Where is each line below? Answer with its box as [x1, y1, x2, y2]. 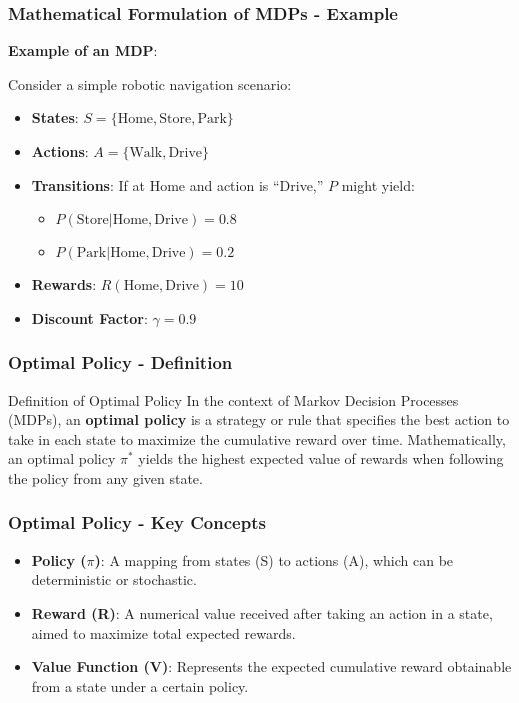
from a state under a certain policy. [31, 675, 249, 696]
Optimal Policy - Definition [8, 350, 233, 375]
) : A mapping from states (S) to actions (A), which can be [94, 549, 454, 570]
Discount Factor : [31, 307, 148, 328]
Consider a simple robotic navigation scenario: [8, 73, 292, 94]
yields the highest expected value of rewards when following [138, 448, 504, 469]
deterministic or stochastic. [31, 569, 197, 590]
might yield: [341, 174, 415, 195]
